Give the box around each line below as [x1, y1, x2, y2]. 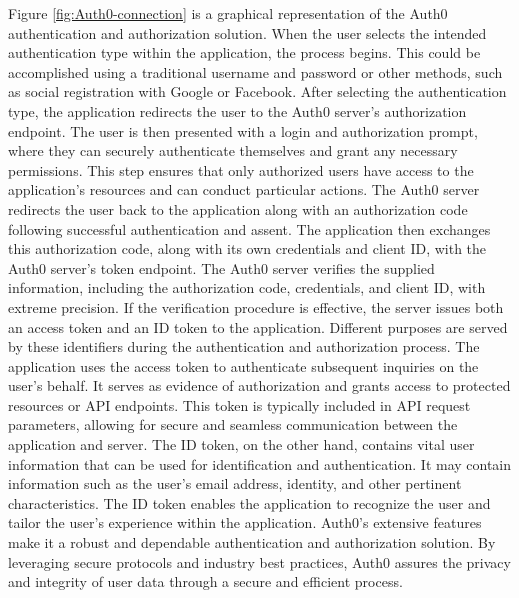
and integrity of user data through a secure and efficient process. [8, 571, 403, 592]
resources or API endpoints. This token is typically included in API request [8, 394, 471, 415]
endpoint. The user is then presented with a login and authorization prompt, [8, 120, 478, 141]
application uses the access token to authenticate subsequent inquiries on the [8, 355, 479, 376]
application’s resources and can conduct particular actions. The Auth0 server [8, 179, 480, 200]
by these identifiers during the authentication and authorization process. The [8, 336, 480, 357]
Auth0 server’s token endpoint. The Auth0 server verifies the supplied [8, 257, 435, 278]
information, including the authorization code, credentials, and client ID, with [8, 277, 486, 298]
